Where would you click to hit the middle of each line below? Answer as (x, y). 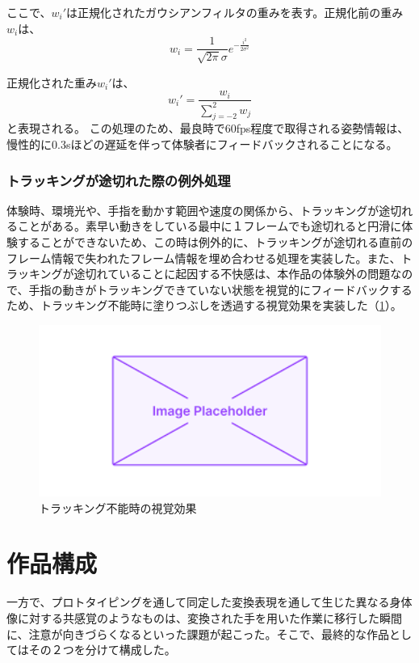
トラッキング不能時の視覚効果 (118, 507)
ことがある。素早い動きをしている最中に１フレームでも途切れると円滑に (209, 226)
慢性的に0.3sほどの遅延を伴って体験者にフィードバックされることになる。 (202, 144)
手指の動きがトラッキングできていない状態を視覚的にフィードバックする (220, 289)
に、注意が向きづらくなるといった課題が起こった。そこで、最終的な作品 (198, 633)
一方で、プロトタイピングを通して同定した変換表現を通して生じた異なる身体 (209, 602)
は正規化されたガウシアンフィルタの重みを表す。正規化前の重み (235, 12)
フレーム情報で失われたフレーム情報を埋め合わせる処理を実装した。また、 (204, 258)
